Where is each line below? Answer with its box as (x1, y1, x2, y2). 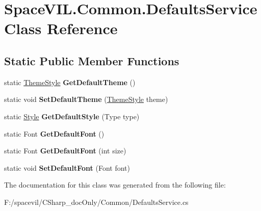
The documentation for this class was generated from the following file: (4, 179, 226, 190)
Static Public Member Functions (4, 52, 179, 68)
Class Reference (4, 18, 118, 39)
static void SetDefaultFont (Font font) (4, 162, 130, 173)
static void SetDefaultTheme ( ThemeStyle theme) (4, 94, 168, 104)
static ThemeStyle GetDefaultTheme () (4, 76, 136, 87)
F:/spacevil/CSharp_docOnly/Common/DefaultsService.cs (4, 196, 189, 207)
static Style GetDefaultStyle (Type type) (4, 111, 140, 121)
